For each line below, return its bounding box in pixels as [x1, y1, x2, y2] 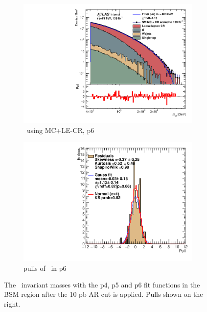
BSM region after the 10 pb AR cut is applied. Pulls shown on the [4, 289, 203, 299]
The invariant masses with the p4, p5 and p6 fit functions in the [4, 279, 200, 289]
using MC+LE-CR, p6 [26, 125, 94, 135]
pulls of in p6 [23, 263, 67, 273]
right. [4, 298, 21, 309]
